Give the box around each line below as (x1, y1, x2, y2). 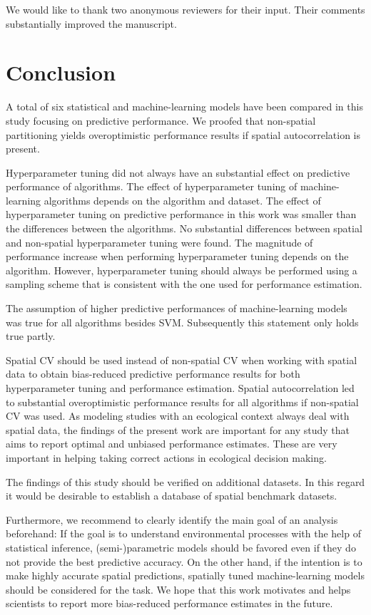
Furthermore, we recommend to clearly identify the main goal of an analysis (6, 512, 338, 527)
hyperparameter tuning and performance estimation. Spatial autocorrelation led (6, 381, 355, 395)
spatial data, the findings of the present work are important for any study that (6, 422, 350, 437)
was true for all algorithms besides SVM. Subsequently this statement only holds (6, 314, 359, 329)
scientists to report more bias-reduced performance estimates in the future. (6, 596, 333, 611)
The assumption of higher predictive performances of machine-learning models (6, 301, 347, 316)
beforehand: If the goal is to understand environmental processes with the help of (6, 526, 361, 541)
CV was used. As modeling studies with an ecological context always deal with (6, 408, 350, 423)
